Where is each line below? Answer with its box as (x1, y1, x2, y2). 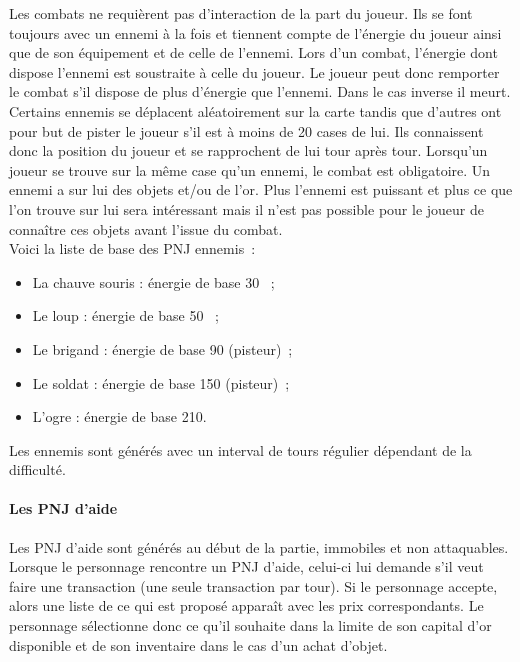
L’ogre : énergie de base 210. (32, 406, 207, 427)
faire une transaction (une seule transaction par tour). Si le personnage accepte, (9, 575, 498, 596)
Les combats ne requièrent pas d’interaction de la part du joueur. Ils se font (9, 3, 473, 23)
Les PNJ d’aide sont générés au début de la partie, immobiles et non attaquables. (9, 536, 509, 557)
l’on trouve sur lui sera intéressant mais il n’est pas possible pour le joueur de (9, 198, 484, 219)
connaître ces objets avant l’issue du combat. (9, 218, 283, 239)
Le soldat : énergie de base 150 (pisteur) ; (32, 372, 290, 393)
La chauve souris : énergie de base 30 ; (32, 271, 275, 292)
